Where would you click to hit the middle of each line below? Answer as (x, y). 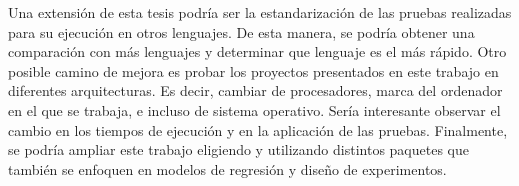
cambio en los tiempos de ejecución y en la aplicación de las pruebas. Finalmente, (258, 129)
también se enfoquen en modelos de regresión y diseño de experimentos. (227, 168)
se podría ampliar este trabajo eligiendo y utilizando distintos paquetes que (238, 149)
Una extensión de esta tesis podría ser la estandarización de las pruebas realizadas (260, 12)
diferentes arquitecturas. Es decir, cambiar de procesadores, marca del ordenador (255, 90)
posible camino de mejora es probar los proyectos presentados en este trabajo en (253, 70)
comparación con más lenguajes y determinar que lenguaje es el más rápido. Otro (257, 51)
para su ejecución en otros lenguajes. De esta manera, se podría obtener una (241, 31)
